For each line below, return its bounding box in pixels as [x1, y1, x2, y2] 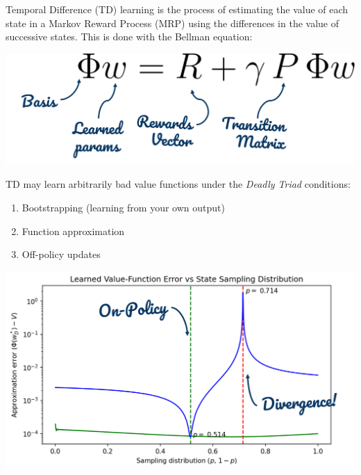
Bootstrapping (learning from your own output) [22, 200, 225, 214]
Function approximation [22, 223, 125, 238]
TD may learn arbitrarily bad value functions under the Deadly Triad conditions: [6, 177, 351, 191]
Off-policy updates [22, 247, 101, 261]
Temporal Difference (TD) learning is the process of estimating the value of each [6, 2, 349, 16]
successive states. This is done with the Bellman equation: [6, 29, 253, 44]
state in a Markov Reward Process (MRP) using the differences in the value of [6, 15, 339, 30]
